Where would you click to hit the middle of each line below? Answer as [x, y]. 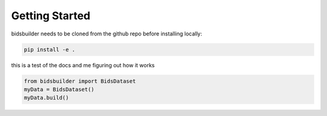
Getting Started [51, 16]
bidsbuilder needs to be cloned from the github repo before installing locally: [107, 34]
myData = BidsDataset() [59, 89]
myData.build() [46, 98]
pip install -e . [50, 49]
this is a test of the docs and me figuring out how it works [83, 65]
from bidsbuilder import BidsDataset [80, 81]
